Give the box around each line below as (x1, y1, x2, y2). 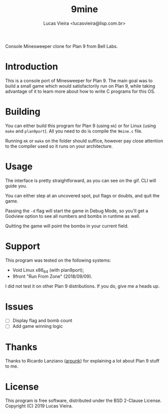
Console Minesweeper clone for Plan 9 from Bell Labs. (5, 43, 118, 49)
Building (5, 106, 41, 117)
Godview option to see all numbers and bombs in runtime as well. (5, 213, 141, 219)
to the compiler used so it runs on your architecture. (5, 143, 113, 149)
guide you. (5, 183, 28, 189)
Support (5, 241, 40, 252)
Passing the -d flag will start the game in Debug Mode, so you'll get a (5, 208, 148, 214)
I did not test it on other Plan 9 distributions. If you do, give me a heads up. (5, 283, 160, 289)
